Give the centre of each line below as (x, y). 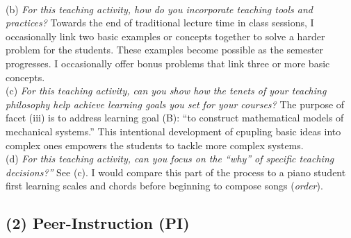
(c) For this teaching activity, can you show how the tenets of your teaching (166, 91)
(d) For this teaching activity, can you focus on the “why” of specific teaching (170, 159)
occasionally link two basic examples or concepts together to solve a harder (165, 36)
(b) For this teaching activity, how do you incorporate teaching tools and (159, 9)
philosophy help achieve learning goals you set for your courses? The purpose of (175, 104)
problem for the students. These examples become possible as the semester (164, 50)
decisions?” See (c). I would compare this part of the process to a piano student (176, 172)
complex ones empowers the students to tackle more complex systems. (155, 145)
